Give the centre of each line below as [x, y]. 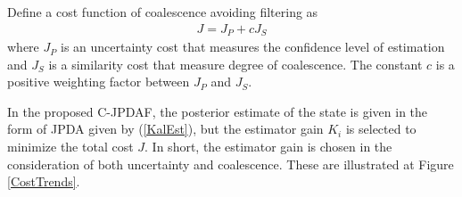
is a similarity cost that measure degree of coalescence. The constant [235, 64]
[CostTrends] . [44, 181]
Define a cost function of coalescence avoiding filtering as [163, 12]
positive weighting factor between [99, 82]
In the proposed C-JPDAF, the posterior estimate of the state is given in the [218, 111]
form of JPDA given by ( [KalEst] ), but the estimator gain [165, 129]
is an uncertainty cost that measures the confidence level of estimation [253, 47]
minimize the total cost [70, 147]
